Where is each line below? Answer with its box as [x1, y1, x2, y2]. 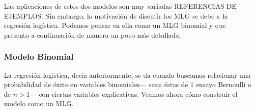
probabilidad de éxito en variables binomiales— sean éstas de [4, 79, 188, 89]
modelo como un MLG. [4, 98, 74, 109]
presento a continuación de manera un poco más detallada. [4, 29, 181, 40]
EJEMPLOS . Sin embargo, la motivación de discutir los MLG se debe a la [4, 10, 228, 21]
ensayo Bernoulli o [196, 79, 252, 89]
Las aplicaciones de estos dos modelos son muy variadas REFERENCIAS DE [4, 1, 237, 11]
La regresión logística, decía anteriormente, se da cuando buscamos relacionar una [4, 69, 251, 80]
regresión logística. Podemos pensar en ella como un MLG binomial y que [4, 20, 226, 30]
